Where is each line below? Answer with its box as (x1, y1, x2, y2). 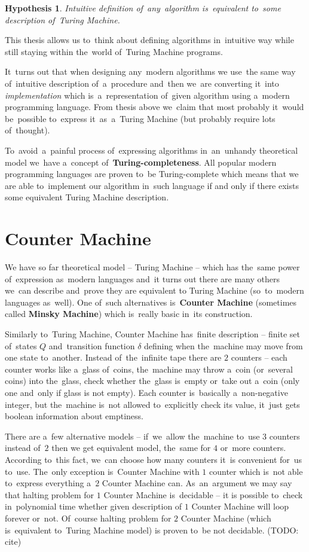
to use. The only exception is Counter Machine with (5, 465, 200, 477)
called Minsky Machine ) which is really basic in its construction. (5, 307, 253, 320)
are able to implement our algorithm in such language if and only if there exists (5, 179, 299, 191)
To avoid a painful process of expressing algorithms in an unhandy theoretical (5, 144, 298, 156)
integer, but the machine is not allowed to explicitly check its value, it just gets (5, 398, 300, 410)
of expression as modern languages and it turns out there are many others (5, 272, 280, 285)
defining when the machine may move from (144, 339, 303, 352)
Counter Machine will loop (191, 500, 289, 513)
